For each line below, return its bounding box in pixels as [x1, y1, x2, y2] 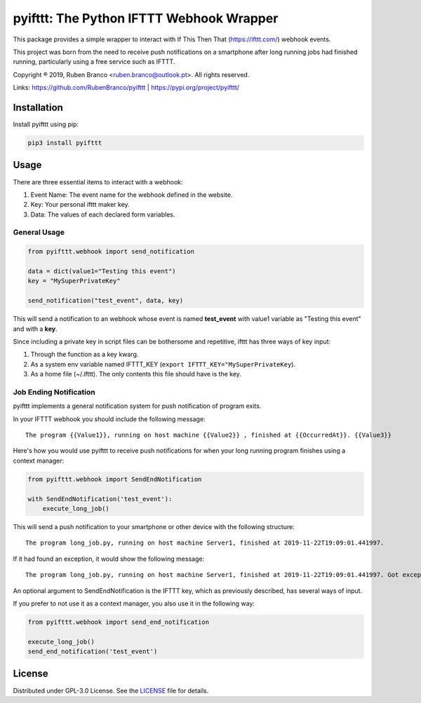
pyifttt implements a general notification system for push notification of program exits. [13, 402, 262, 410]
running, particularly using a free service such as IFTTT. [13, 57, 175, 66]
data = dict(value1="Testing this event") [27, 267, 176, 275]
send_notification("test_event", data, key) [27, 296, 184, 305]
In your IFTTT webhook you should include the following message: [13, 414, 206, 423]
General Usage [13, 228, 65, 238]
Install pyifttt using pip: [13, 120, 79, 129]
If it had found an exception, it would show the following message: [13, 554, 205, 563]
